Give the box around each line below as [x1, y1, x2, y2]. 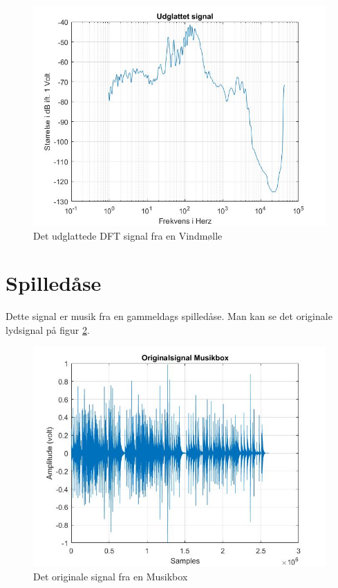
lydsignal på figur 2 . [6, 322, 90, 337]
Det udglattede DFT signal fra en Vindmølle [33, 228, 223, 242]
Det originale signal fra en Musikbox [33, 569, 188, 584]
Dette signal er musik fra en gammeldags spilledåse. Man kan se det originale [6, 309, 332, 323]
